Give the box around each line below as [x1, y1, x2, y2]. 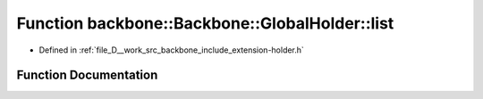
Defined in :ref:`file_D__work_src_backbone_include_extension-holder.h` [38, 45, 304, 55]
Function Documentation [16, 68, 158, 83]
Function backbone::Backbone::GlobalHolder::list [16, 13, 394, 33]
